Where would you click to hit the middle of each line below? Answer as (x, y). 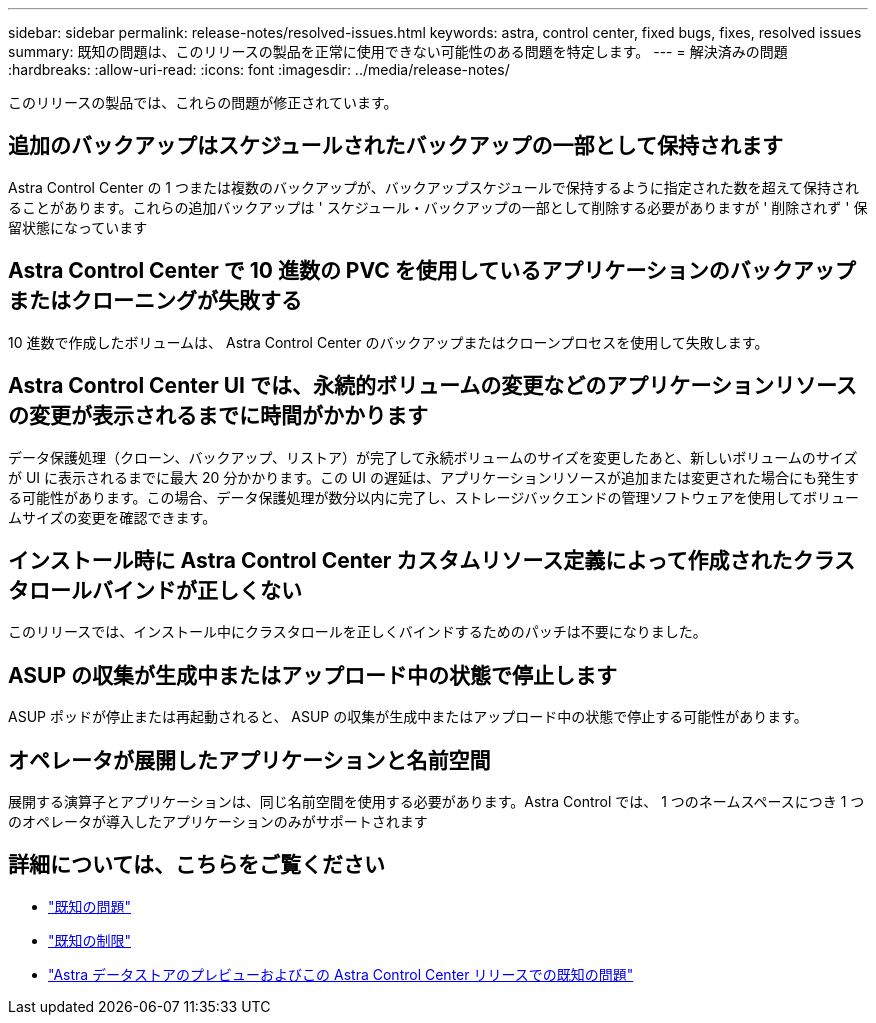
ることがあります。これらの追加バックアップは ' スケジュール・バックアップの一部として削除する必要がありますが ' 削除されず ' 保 (438, 207)
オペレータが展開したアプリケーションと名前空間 (249, 760)
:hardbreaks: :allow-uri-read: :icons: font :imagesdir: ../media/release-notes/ (259, 69)
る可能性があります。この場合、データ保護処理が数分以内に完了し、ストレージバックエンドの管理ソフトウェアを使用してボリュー (434, 497)
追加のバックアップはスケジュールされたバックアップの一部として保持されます (395, 146)
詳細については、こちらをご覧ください (196, 865)
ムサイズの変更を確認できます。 (112, 517)
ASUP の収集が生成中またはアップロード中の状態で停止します (313, 675)
